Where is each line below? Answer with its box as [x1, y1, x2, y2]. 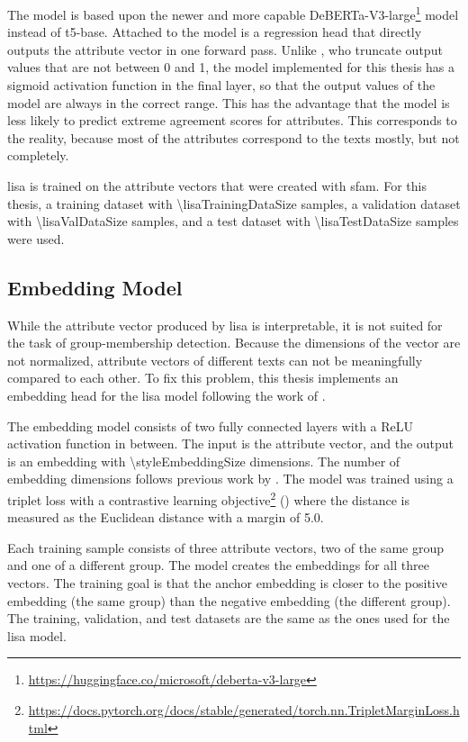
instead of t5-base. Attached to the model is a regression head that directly [7, 23, 422, 41]
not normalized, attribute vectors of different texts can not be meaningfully [7, 350, 423, 369]
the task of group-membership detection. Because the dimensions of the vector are [7, 333, 461, 352]
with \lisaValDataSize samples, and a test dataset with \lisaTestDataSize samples [7, 212, 459, 231]
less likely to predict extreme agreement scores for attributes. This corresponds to [7, 111, 457, 130]
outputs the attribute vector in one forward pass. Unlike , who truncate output [7, 40, 443, 59]
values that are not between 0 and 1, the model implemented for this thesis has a [7, 58, 455, 77]
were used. [7, 229, 65, 248]
